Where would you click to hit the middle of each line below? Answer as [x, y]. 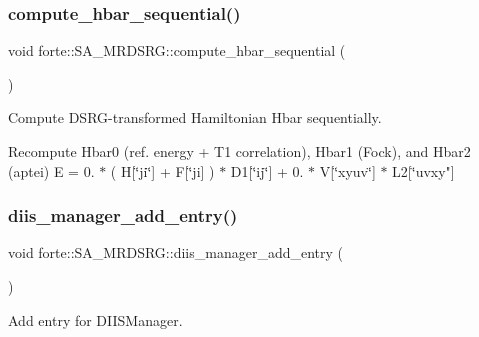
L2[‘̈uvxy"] [423, 170]
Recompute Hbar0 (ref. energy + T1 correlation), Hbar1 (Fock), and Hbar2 [239, 151]
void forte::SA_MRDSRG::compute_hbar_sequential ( [177, 50]
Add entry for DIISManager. [95, 319]
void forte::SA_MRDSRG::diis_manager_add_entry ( [175, 252]
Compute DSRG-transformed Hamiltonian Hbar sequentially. [195, 117]
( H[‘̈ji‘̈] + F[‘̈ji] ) [162, 170]
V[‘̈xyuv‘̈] [347, 170]
